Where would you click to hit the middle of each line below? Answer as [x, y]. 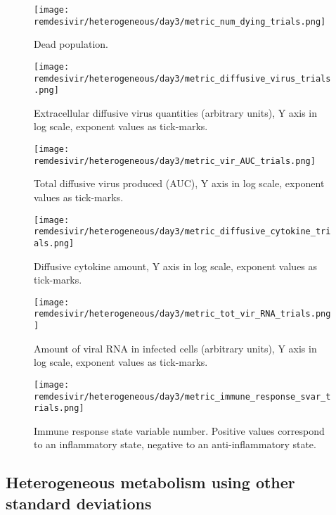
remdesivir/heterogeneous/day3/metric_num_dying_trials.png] [180, 21]
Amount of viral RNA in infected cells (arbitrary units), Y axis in [175, 348]
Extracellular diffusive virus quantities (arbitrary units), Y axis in [175, 112]
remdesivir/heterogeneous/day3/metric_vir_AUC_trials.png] [175, 161]
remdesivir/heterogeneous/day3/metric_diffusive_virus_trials [182, 78]
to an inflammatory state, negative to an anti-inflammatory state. [175, 444]
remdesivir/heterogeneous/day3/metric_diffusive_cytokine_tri [182, 232]
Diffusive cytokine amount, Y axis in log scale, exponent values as [176, 266]
